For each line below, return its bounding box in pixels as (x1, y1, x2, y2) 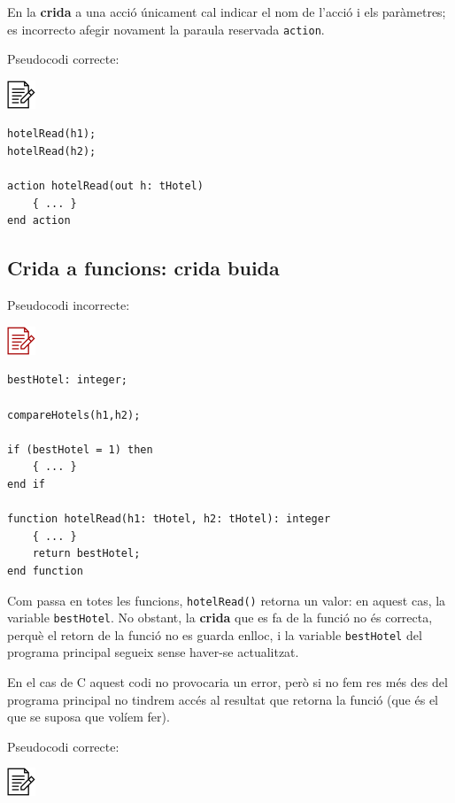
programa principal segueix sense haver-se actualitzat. (7, 643, 299, 661)
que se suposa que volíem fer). (7, 707, 170, 726)
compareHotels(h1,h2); (7, 408, 141, 421)
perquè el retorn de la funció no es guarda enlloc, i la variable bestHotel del (7, 625, 422, 644)
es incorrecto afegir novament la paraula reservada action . (7, 19, 325, 38)
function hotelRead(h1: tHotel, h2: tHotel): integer (7, 513, 331, 526)
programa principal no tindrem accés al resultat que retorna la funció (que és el (7, 690, 439, 708)
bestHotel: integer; (7, 374, 128, 387)
